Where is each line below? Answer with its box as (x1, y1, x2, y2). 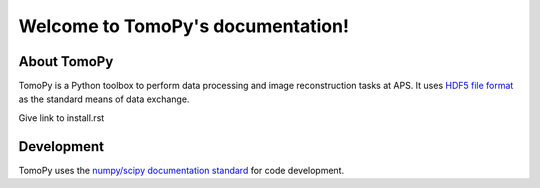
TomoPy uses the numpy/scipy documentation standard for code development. (18, 164, 345, 176)
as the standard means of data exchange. (18, 93, 190, 105)
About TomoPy (18, 53, 114, 70)
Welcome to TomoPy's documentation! (18, 15, 350, 37)
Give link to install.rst (18, 111, 105, 124)
